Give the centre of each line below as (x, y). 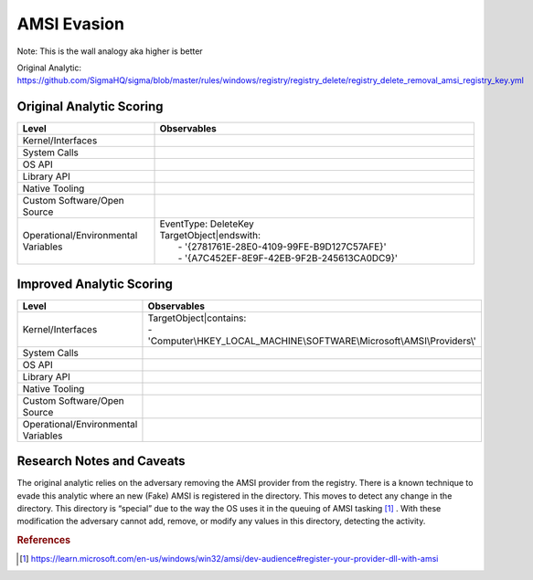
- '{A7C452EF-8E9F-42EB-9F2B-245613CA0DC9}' (288, 258)
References (44, 541)
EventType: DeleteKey (207, 224)
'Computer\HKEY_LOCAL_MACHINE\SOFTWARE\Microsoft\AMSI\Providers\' (312, 341)
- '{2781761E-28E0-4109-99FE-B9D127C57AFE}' (282, 247)
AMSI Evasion (71, 24)
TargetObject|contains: (197, 318)
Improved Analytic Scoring (95, 284)
